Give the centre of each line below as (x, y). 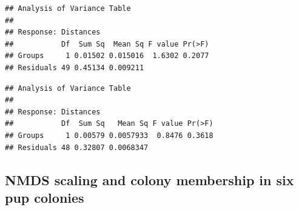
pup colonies (45, 197)
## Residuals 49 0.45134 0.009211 (75, 67)
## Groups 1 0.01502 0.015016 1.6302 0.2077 (107, 56)
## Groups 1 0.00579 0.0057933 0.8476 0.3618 (109, 135)
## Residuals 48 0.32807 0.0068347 (77, 147)
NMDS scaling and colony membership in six (149, 179)
